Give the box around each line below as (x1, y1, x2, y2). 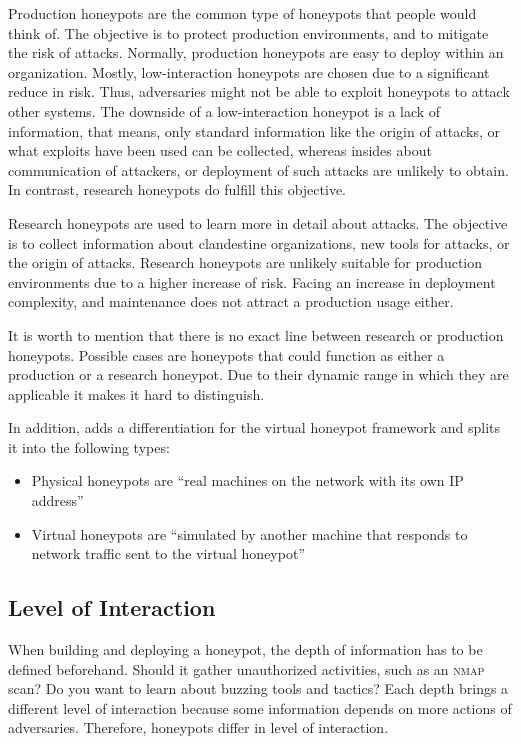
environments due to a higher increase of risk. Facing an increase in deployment (8, 271, 496, 292)
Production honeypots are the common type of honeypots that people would (8, 3, 477, 23)
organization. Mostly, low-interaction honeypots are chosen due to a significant (8, 61, 490, 82)
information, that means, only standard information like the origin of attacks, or (8, 120, 501, 141)
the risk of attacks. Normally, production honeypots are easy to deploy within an (8, 42, 504, 63)
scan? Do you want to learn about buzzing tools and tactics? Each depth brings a (8, 678, 509, 699)
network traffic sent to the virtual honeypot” (31, 543, 305, 564)
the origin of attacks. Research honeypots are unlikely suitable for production (8, 252, 483, 273)
